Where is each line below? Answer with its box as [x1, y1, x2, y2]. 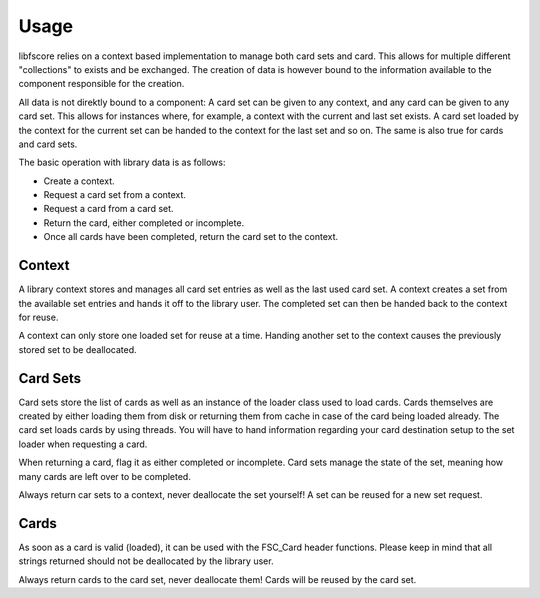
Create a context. [43, 175, 115, 187]
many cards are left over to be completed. [18, 470, 192, 482]
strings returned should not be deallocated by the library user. [18, 555, 274, 567]
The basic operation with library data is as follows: [18, 156, 226, 169]
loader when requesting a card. [18, 438, 148, 450]
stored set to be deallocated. [18, 343, 137, 355]
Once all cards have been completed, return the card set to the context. [43, 231, 339, 243]
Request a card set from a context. [43, 189, 187, 201]
